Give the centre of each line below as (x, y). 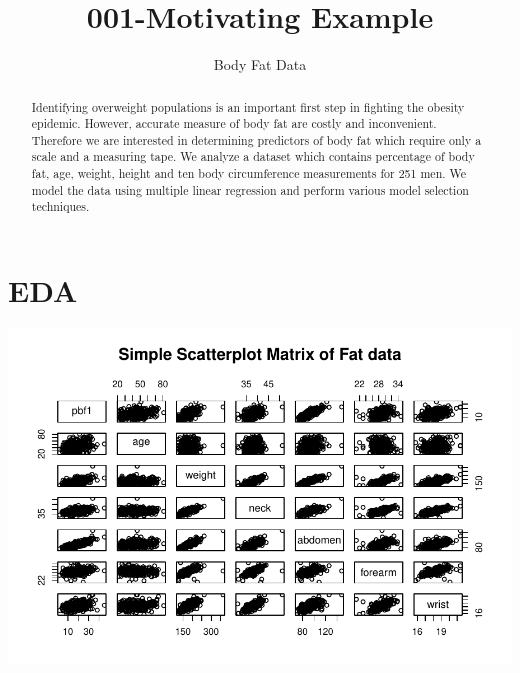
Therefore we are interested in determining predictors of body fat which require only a (256, 139)
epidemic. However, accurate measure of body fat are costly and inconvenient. (234, 123)
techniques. (60, 206)
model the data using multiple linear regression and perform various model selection (250, 189)
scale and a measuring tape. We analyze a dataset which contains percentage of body (253, 156)
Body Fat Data (260, 64)
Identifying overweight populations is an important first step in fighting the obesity (248, 106)
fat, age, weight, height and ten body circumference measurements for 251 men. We (249, 173)
